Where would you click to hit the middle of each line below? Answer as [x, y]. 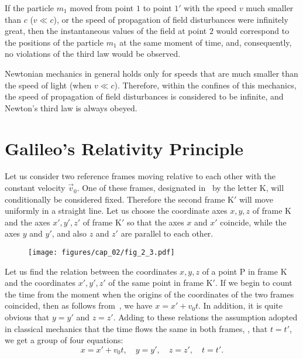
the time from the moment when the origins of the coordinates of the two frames [149, 294]
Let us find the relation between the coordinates [91, 271]
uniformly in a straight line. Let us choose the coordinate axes [116, 211]
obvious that [27, 317]
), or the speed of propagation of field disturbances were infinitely [171, 19]
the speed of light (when [48, 85]
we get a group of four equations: [64, 340]
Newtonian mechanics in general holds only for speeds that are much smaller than [151, 73]
